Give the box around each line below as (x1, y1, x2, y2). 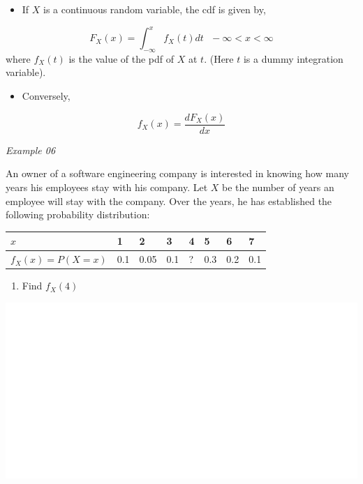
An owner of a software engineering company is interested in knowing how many (6, 166, 349, 181)
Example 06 (6, 142, 56, 157)
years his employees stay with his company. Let (6, 179, 208, 194)
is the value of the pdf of (68, 51, 175, 66)
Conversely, (22, 89, 71, 103)
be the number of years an (222, 179, 334, 194)
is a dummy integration (243, 51, 343, 66)
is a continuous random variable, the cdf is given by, (43, 2, 266, 16)
